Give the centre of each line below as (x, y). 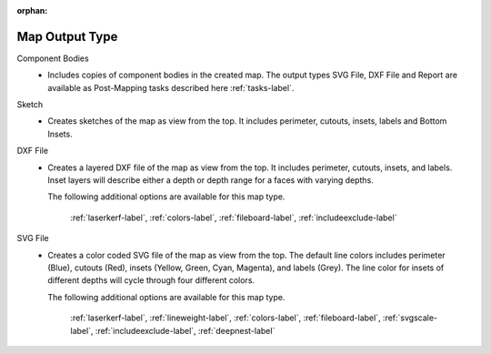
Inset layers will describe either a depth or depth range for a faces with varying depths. (211, 180)
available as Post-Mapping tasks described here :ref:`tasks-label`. (171, 87)
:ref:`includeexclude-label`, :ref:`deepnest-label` (185, 330)
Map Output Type (67, 36)
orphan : (32, 10)
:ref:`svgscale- (410, 318)
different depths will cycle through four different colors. (151, 280)
